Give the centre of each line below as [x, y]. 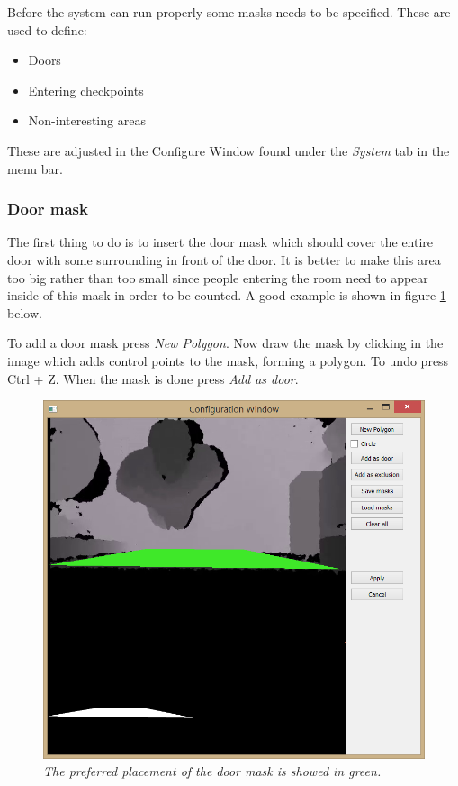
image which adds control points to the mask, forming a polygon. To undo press [228, 360]
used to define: [47, 29]
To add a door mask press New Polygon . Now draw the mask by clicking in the [225, 343]
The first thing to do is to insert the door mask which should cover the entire [220, 242]
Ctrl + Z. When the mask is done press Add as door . [153, 378]
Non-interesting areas [87, 120]
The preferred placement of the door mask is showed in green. [212, 771]
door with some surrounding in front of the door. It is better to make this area [224, 259]
